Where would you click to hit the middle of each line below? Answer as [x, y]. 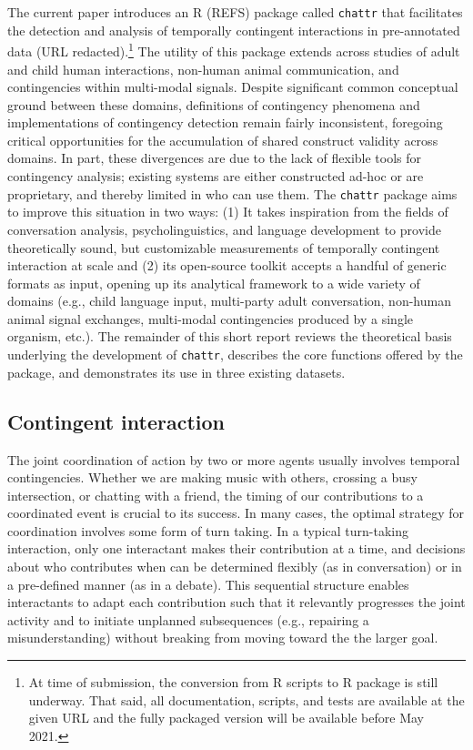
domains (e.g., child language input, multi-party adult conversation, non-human [229, 301]
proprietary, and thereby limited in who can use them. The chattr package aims [232, 193]
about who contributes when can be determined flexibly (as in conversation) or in [235, 567]
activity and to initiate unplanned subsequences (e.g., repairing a [188, 619]
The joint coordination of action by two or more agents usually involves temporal [234, 459]
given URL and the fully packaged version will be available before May [226, 718]
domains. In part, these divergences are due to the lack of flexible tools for [215, 158]
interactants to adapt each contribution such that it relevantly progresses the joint [236, 602]
